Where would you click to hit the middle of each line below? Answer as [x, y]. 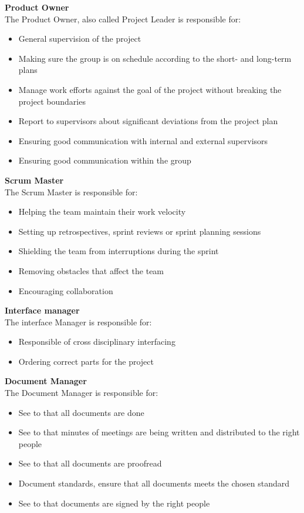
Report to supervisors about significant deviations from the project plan [148, 121]
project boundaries [52, 101]
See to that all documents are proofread [90, 463]
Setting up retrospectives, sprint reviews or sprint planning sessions [140, 231]
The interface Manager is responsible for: [78, 322]
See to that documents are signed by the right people [114, 503]
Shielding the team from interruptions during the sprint [119, 251]
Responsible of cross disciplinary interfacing [97, 342]
